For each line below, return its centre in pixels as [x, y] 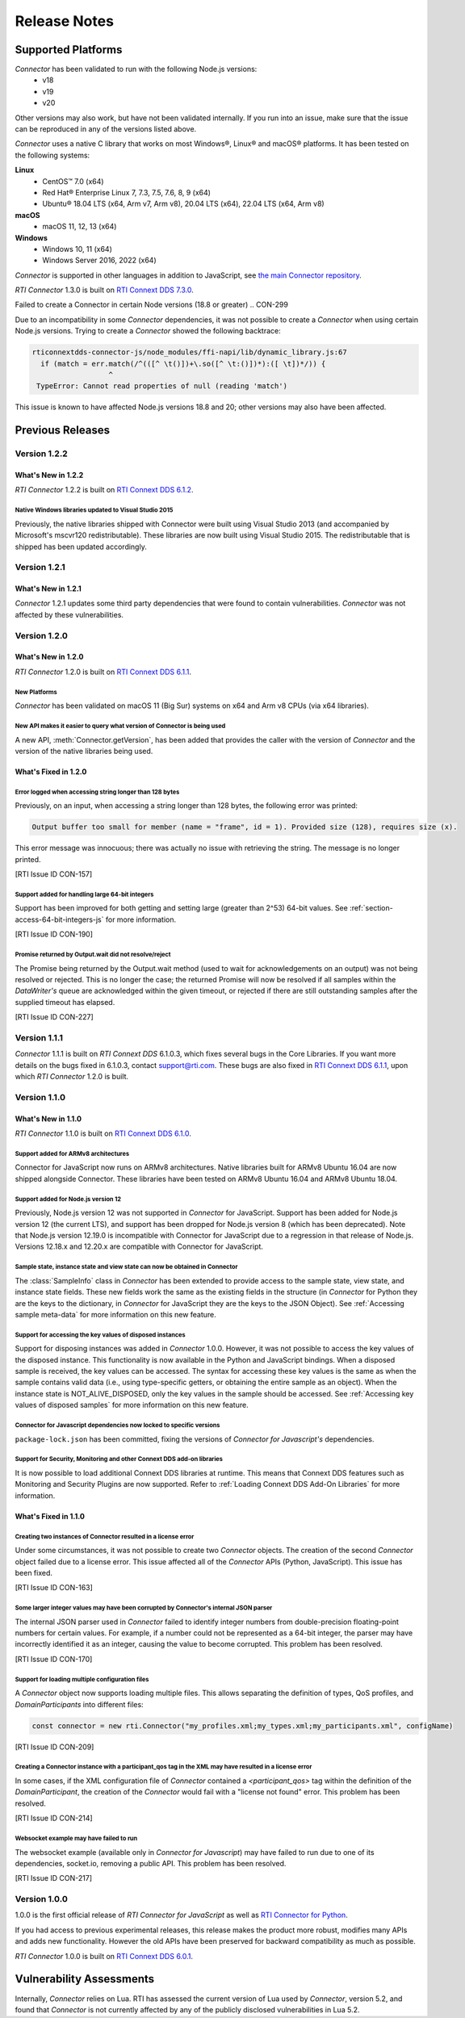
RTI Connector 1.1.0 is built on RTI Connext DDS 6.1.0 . [103, 1133]
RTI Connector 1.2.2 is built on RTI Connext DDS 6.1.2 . [104, 490]
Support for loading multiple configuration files [82, 1679]
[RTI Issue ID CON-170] [54, 1659]
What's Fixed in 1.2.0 [51, 772]
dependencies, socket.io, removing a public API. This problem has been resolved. [151, 1863]
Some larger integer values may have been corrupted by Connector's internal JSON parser [144, 1608]
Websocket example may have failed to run [76, 1838]
